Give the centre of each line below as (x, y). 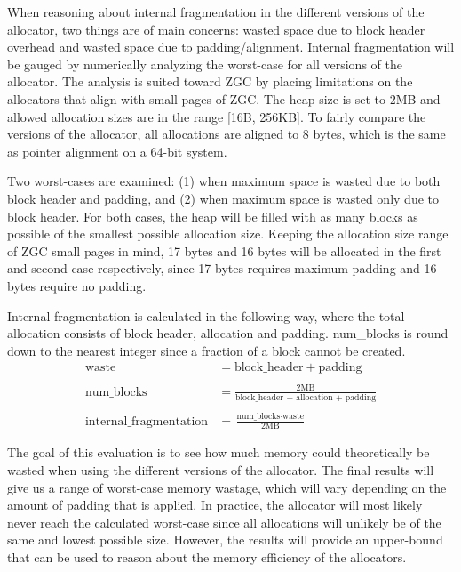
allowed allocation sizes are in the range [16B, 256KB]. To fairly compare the (217, 116)
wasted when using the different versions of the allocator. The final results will (221, 470)
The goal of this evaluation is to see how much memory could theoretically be (219, 452)
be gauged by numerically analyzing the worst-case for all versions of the (205, 64)
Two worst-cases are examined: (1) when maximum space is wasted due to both (224, 181)
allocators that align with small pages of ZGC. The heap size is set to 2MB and (224, 98)
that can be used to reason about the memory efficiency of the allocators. (207, 556)
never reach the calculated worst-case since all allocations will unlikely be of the (224, 522)
